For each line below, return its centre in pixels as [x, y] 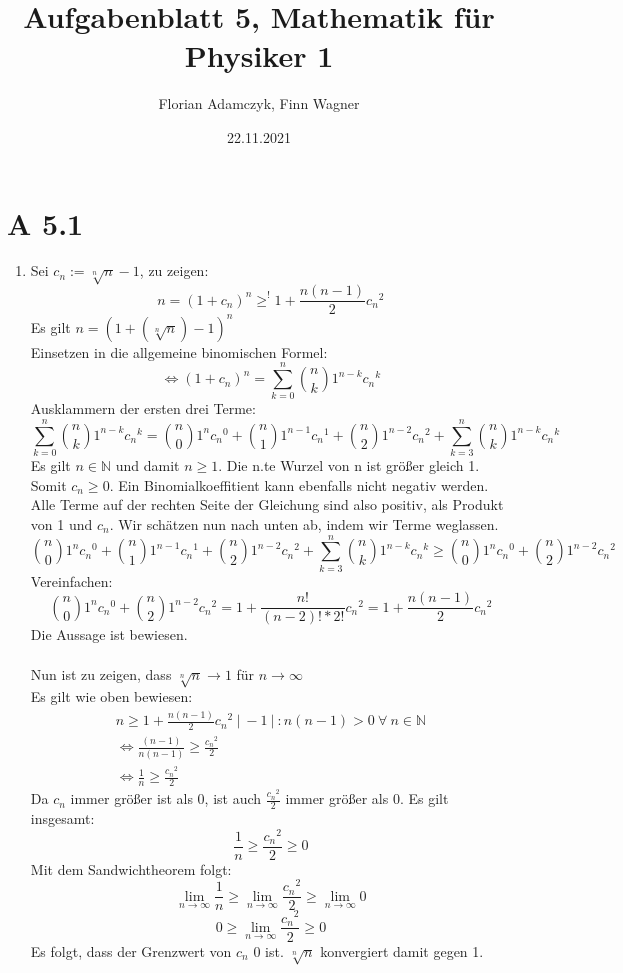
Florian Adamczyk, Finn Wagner [259, 103]
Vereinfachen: [71, 580]
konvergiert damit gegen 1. [402, 950]
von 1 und [61, 523]
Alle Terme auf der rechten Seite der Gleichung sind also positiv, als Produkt [267, 504]
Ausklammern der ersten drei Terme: [143, 408]
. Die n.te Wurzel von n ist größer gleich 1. [349, 465]
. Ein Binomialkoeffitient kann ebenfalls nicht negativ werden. [299, 484]
